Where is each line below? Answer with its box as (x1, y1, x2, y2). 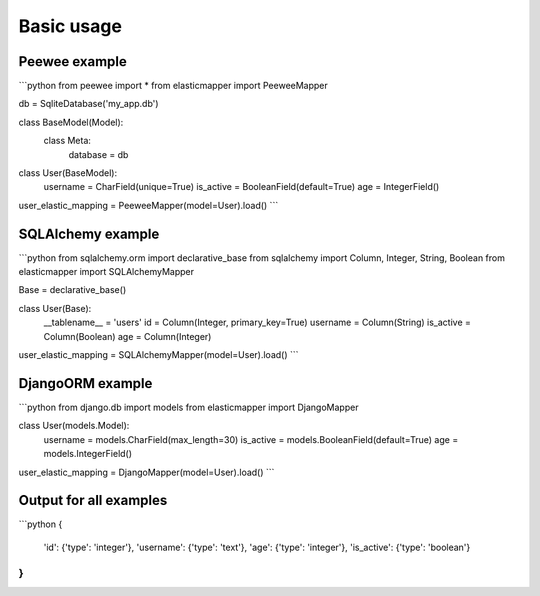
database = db (68, 148, 129, 160)
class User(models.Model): (18, 420, 130, 432)
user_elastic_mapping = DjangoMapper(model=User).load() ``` (18, 466, 275, 478)
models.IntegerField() (43, 448, 133, 460)
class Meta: (43, 135, 92, 147)
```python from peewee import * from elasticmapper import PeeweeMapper (18, 80, 329, 92)
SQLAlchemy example (18, 225, 160, 242)
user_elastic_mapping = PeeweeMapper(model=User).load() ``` (18, 199, 279, 211)
